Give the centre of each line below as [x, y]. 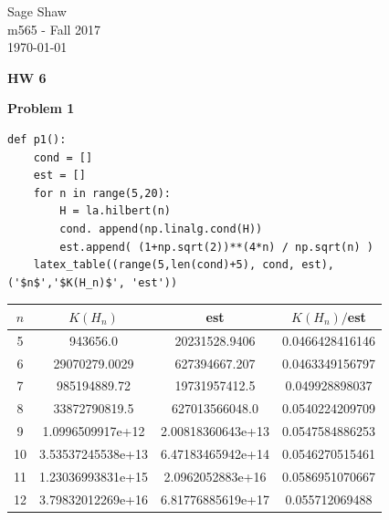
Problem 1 [41, 108]
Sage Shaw [37, 11]
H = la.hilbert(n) [115, 211]
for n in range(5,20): [102, 193]
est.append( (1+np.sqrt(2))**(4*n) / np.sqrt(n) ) [216, 247]
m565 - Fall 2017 [54, 29]
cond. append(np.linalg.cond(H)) [161, 229]
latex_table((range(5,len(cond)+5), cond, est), [184, 265]
